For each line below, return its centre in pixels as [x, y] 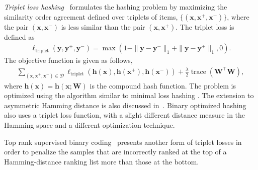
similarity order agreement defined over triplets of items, [91, 16]
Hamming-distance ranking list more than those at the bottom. [102, 161]
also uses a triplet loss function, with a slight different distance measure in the [125, 115]
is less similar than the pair [103, 26]
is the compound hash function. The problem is [163, 85]
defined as [19, 36]
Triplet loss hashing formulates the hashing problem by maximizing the [116, 7]
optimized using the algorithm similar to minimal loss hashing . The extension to [129, 95]
